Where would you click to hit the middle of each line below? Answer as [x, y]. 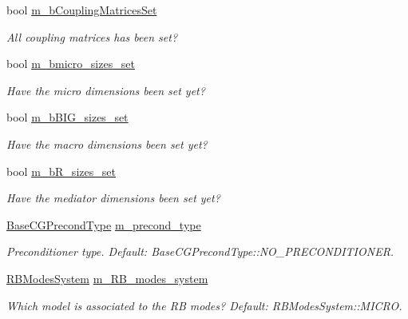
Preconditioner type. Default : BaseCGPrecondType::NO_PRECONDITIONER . [200, 251]
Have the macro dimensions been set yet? [107, 144]
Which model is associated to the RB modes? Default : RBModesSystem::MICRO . [204, 305]
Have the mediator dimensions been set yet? [113, 198]
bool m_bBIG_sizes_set [67, 117]
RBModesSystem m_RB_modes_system [107, 278]
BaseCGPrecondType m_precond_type [104, 224]
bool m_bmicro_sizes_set [71, 64]
